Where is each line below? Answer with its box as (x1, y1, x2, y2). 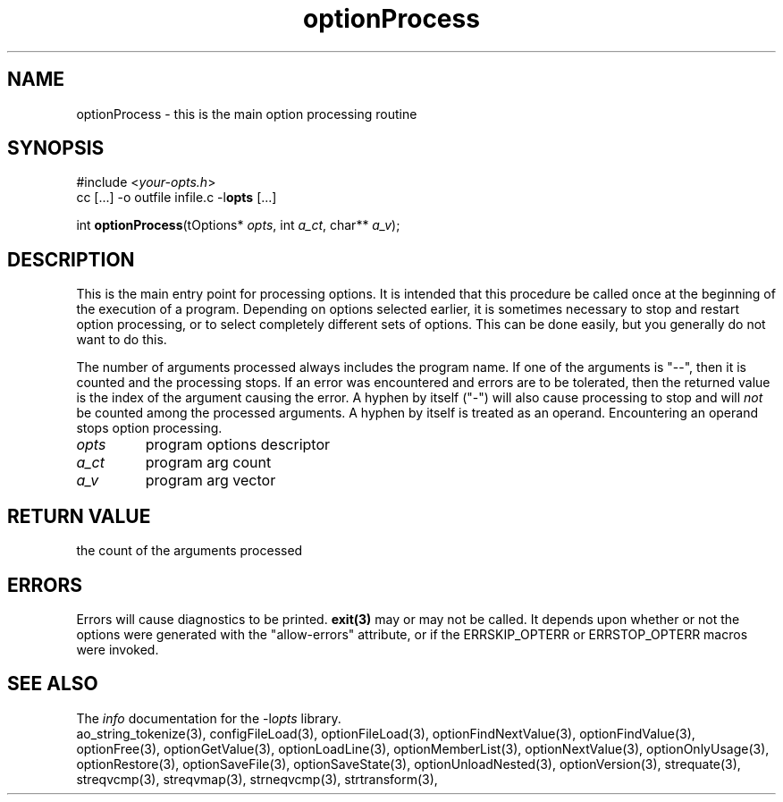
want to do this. (76, 332, 167, 348)
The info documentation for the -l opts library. (76, 710, 341, 726)
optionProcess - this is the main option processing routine (76, 106, 417, 122)
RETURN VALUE (7, 504, 151, 528)
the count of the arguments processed (76, 543, 303, 559)
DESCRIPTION (7, 248, 135, 271)
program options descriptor (145, 435, 331, 454)
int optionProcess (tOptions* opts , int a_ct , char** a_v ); (76, 217, 400, 233)
